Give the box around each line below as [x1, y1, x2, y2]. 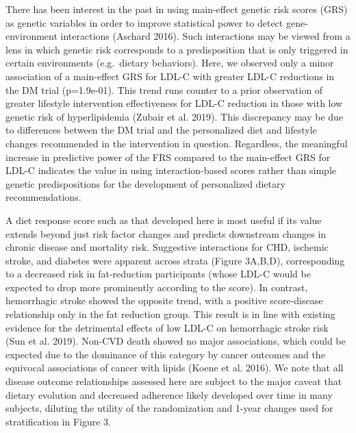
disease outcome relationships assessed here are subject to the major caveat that [5, 374, 342, 388]
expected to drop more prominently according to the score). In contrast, [5, 280, 308, 294]
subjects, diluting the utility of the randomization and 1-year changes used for [5, 401, 333, 415]
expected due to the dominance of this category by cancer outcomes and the [5, 347, 325, 361]
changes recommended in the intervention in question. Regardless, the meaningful [5, 136, 348, 150]
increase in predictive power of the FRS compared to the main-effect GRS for [5, 149, 331, 164]
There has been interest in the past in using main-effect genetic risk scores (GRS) [5, 2, 348, 16]
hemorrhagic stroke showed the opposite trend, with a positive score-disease [5, 293, 323, 308]
